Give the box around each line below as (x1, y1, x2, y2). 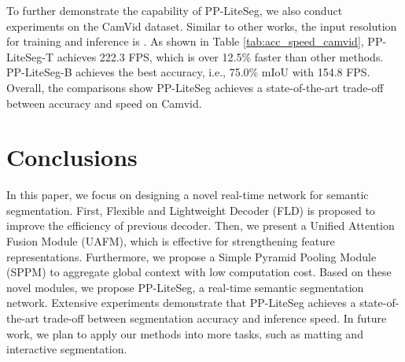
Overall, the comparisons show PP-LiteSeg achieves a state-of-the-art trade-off (6, 79, 384, 95)
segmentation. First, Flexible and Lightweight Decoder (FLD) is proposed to (6, 201, 375, 218)
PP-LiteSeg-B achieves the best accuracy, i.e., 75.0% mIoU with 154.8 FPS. (6, 64, 370, 80)
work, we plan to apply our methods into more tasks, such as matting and (6, 325, 363, 342)
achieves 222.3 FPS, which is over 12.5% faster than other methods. (57, 48, 384, 65)
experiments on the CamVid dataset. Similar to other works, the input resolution (6, 17, 397, 34)
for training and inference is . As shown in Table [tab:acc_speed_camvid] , (6, 33, 364, 50)
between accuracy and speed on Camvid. (6, 94, 202, 111)
